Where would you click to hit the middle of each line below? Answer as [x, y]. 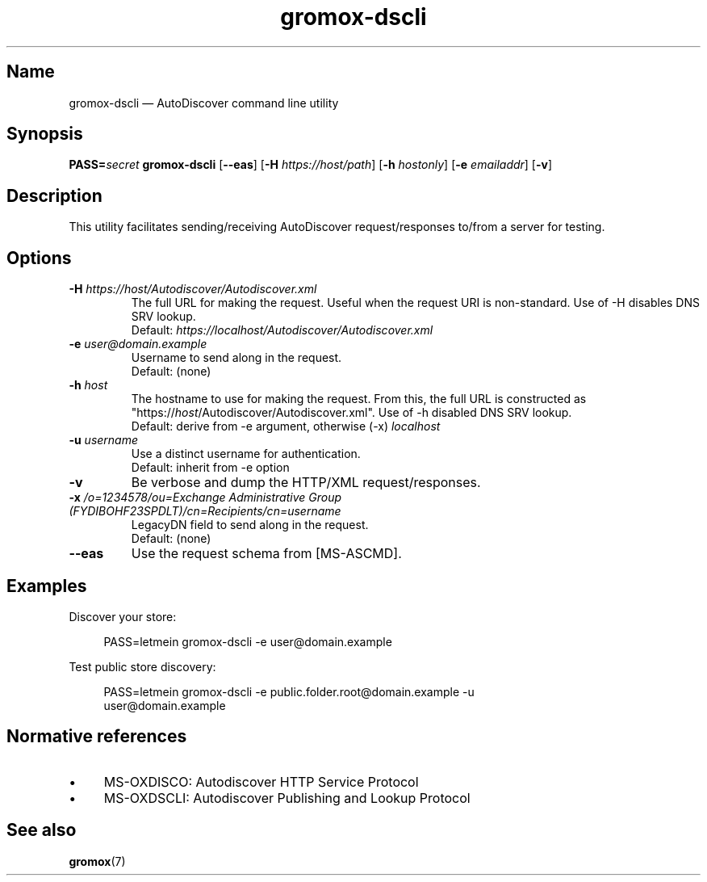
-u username [104, 440]
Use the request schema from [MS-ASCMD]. [266, 554]
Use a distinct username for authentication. [246, 454]
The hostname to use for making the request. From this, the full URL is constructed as [359, 399]
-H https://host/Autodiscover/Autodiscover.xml [193, 289]
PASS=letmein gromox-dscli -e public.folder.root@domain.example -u [289, 691]
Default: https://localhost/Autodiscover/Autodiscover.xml [282, 330]
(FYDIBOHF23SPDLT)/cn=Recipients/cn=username [205, 511]
